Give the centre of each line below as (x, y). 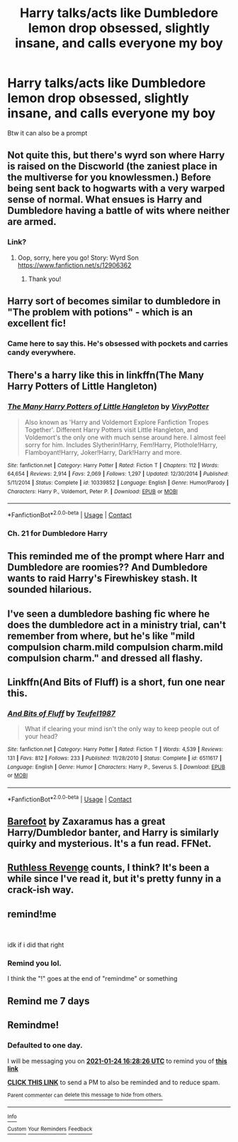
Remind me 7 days (49, 1001)
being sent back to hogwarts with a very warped (116, 188)
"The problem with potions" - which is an (100, 313)
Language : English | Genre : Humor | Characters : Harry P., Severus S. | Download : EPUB (116, 767)
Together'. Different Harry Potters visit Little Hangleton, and (111, 429)
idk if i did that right (36, 945)
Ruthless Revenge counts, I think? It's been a (109, 868)
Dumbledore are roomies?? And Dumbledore (108, 567)
